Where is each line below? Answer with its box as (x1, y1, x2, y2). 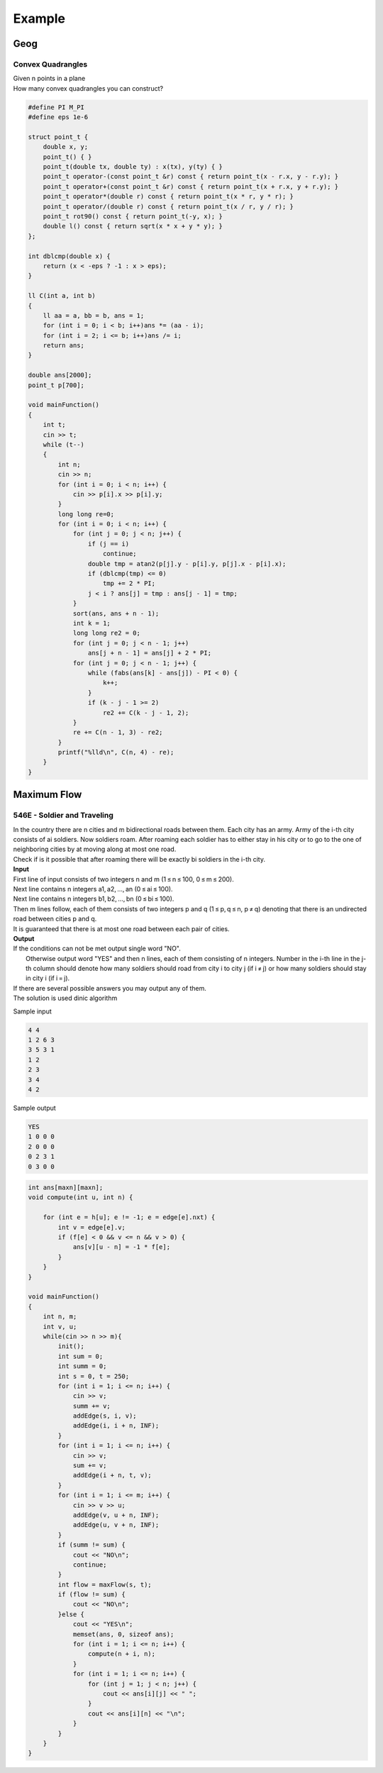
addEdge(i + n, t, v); (72, 1472, 152, 1479)
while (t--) (43, 440, 85, 448)
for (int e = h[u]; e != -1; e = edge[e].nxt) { (43, 1213, 216, 1221)
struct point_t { (28, 133, 89, 141)
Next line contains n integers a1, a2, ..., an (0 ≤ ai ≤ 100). (13, 884, 173, 893)
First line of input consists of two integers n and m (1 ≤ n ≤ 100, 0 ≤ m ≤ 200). (13, 874, 234, 883)
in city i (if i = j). (26, 974, 70, 982)
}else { (57, 1610, 85, 1618)
